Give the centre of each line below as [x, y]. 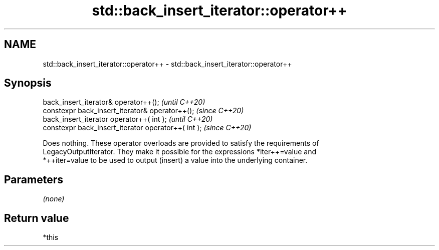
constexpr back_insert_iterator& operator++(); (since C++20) [143, 111]
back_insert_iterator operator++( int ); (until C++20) [128, 119]
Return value [37, 218]
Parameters [34, 179]
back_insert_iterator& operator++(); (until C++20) [124, 102]
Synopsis [28, 83]
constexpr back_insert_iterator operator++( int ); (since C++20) [147, 128]
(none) [54, 199]
